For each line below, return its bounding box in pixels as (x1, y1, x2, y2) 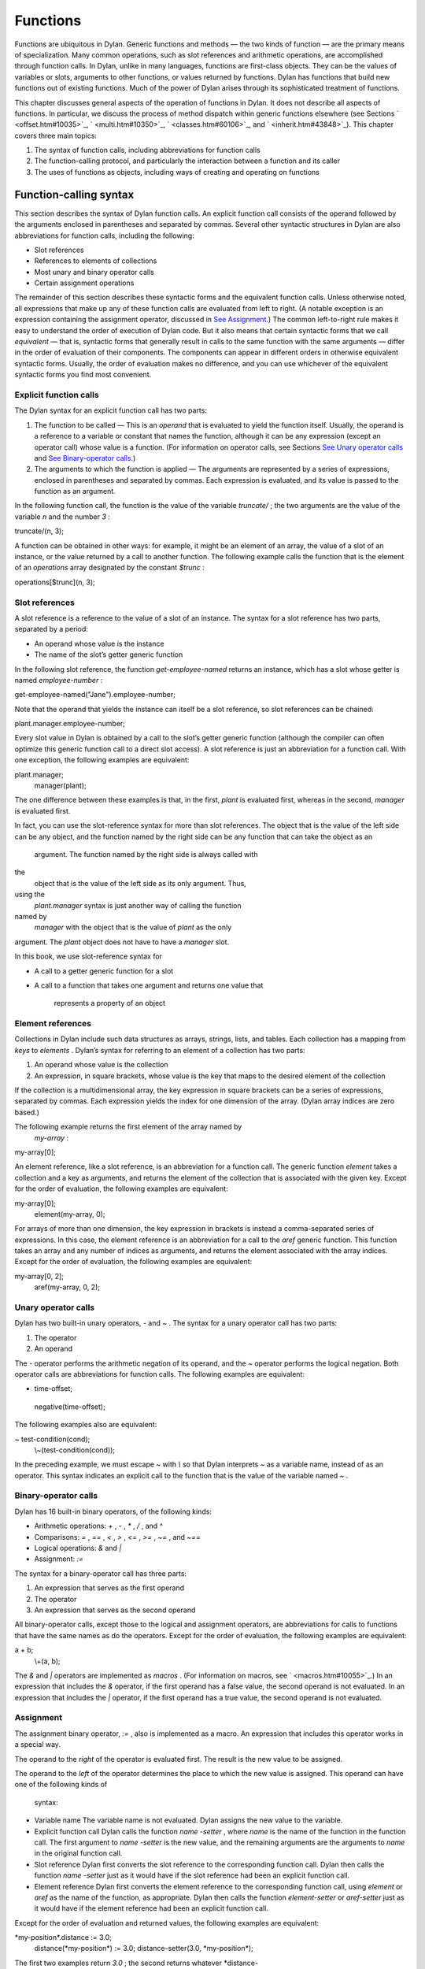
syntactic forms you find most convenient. (14, 370, 152, 380)
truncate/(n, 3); (14, 526, 65, 536)
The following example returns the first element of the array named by (14, 1122, 242, 1132)
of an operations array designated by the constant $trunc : (14, 563, 205, 573)
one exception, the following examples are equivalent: (14, 755, 190, 765)
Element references (14, 1018, 92, 1029)
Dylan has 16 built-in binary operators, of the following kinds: (14, 1507, 213, 1516)
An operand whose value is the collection (34, 1060, 168, 1070)
